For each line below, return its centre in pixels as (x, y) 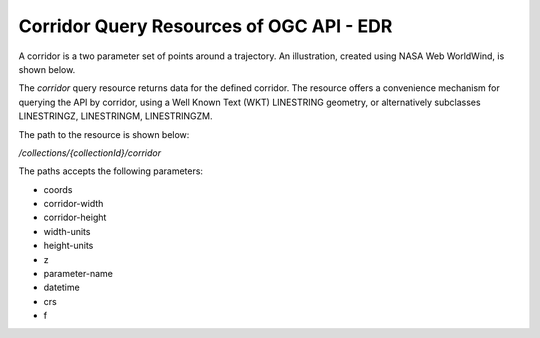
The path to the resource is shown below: (104, 134)
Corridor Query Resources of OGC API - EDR (205, 26)
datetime (61, 287)
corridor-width (73, 204)
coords (58, 189)
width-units (67, 231)
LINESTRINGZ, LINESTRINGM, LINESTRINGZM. (115, 116)
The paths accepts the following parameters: (111, 171)
